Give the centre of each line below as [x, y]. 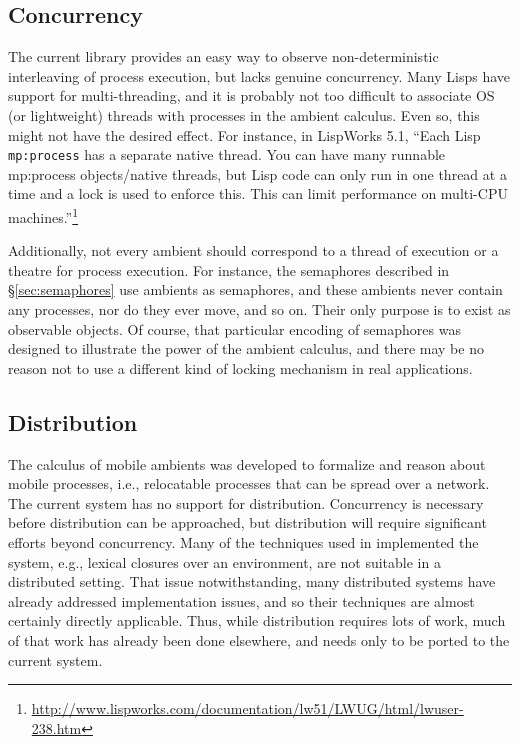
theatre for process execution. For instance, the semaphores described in [229, 269]
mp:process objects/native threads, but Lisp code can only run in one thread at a [257, 173]
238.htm [56, 727]
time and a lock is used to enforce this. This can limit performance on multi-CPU [258, 193]
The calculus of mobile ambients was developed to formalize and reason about [247, 463]
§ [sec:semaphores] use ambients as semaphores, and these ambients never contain [255, 289]
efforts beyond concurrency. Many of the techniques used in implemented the [243, 542]
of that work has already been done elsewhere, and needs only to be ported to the [259, 639]
